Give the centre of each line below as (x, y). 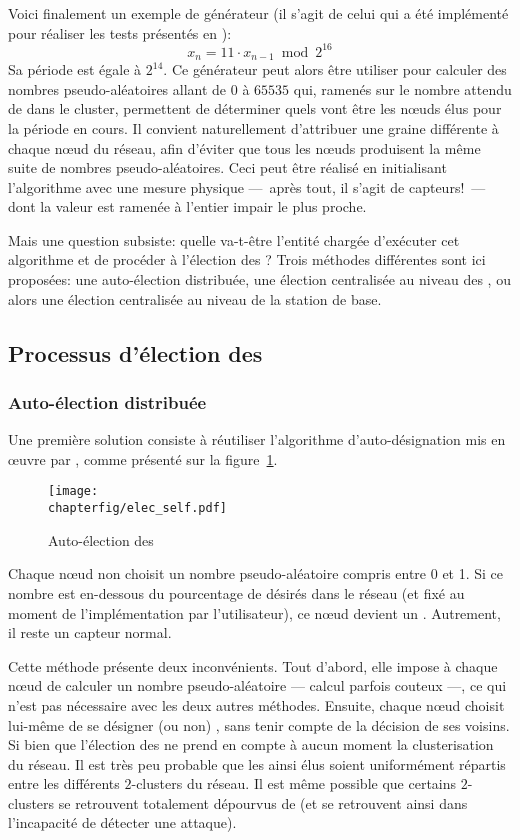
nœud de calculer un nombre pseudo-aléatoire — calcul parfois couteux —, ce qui (257, 685)
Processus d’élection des (135, 352)
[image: (73, 491)
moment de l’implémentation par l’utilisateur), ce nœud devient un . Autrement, (254, 612)
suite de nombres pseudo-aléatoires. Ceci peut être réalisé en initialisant (227, 167)
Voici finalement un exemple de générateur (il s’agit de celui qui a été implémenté (258, 13)
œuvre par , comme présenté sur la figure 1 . (143, 458)
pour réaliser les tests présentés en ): (120, 32)
